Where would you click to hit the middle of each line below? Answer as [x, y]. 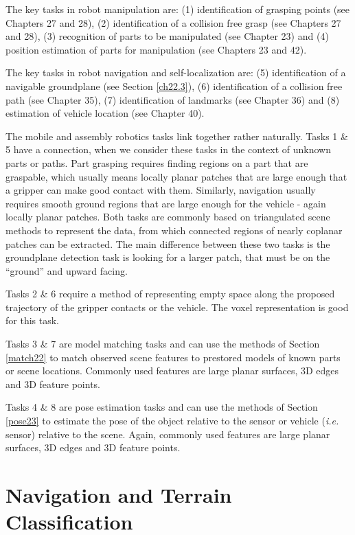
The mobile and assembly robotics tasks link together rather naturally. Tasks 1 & [177, 136]
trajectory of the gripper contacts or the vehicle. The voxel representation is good [177, 307]
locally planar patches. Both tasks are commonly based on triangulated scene [168, 217]
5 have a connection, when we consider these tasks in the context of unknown [168, 149]
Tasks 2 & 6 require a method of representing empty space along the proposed [170, 294]
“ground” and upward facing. [67, 270]
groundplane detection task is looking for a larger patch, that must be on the [168, 257]
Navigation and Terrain [119, 494]
